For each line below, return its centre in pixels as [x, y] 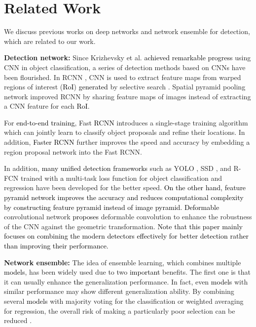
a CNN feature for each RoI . [47, 106]
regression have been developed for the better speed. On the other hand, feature [125, 187]
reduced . [18, 320]
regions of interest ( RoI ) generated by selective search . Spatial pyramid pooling [125, 87]
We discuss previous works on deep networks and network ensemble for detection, [127, 31]
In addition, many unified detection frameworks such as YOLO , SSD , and [118, 168]
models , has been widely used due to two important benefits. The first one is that [127, 272]
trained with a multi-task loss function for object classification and [122, 178]
